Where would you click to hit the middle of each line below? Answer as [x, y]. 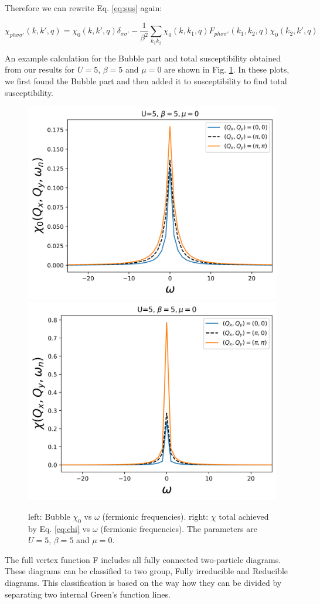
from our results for [40, 69]
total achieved [244, 516]
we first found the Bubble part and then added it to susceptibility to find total [146, 80]
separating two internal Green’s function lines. [88, 594]
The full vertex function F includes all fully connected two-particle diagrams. [143, 559]
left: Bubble [49, 516]
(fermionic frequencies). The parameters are [179, 528]
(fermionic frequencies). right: [155, 516]
